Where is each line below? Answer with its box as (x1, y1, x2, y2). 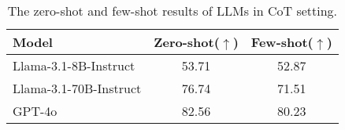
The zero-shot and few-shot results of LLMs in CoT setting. (7, 2, 338, 20)
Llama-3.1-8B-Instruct (13, 56, 135, 74)
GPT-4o (13, 102, 57, 120)
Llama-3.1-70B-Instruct (13, 79, 142, 97)
